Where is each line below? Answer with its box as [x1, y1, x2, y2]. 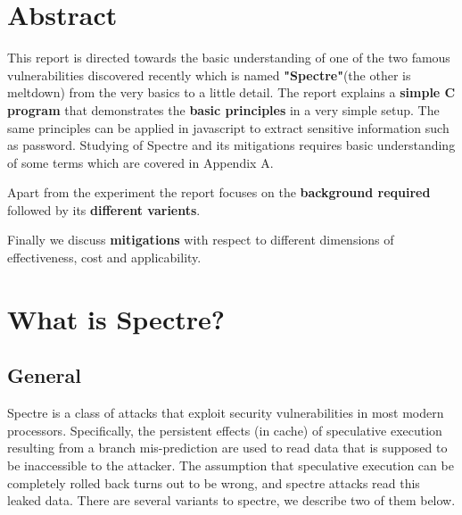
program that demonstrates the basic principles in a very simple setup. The [7, 100, 440, 119]
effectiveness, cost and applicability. [7, 248, 202, 267]
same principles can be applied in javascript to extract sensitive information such [7, 118, 450, 137]
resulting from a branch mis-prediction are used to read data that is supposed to [7, 438, 448, 457]
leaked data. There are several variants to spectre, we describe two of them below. [7, 491, 456, 510]
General [7, 361, 81, 389]
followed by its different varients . [7, 200, 201, 219]
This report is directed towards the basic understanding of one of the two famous [7, 48, 450, 67]
